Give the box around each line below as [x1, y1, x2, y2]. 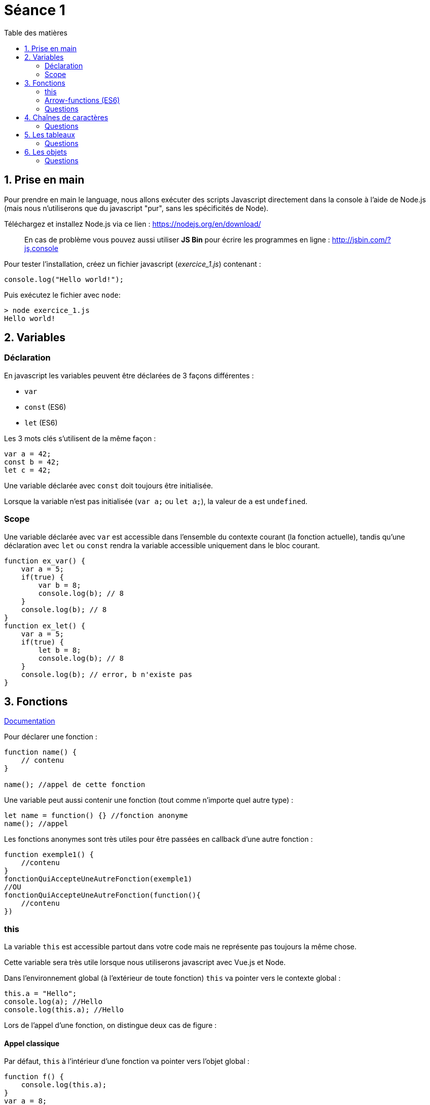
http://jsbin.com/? [332, 235, 391, 244]
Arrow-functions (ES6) [45, 95, 120, 104]
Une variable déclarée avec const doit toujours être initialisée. [4, 481, 213, 490]
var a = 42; [4, 449, 51, 458]
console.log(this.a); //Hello [4, 1006, 124, 1014]
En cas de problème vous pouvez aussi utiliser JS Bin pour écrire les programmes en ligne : [24, 235, 330, 244]
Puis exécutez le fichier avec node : [4, 290, 121, 299]
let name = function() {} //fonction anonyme [4, 811, 188, 820]
